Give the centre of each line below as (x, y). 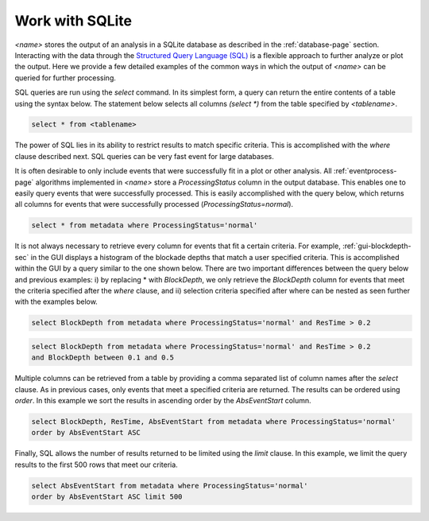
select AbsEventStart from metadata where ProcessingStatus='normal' (170, 486)
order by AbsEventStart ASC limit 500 (107, 497)
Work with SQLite (73, 21)
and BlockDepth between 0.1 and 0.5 (103, 358)
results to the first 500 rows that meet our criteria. (96, 465)
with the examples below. (56, 301)
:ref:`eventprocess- (365, 171)
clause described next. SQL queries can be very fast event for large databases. (144, 156)
